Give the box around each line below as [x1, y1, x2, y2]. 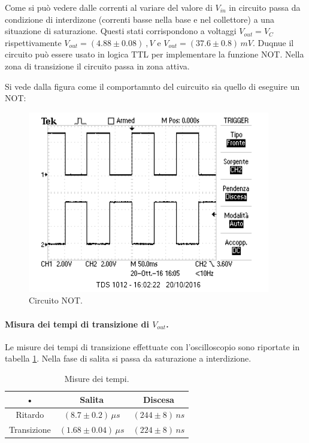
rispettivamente [5, 36, 62, 48]
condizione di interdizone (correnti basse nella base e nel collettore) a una [5, 13, 274, 25]
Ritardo [16, 408, 44, 421]
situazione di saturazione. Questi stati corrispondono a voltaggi [5, 25, 237, 37]
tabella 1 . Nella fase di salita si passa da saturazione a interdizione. [5, 352, 252, 365]
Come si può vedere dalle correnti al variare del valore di [5, 1, 213, 13]
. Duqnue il [253, 36, 294, 48]
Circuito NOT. [29, 294, 83, 307]
